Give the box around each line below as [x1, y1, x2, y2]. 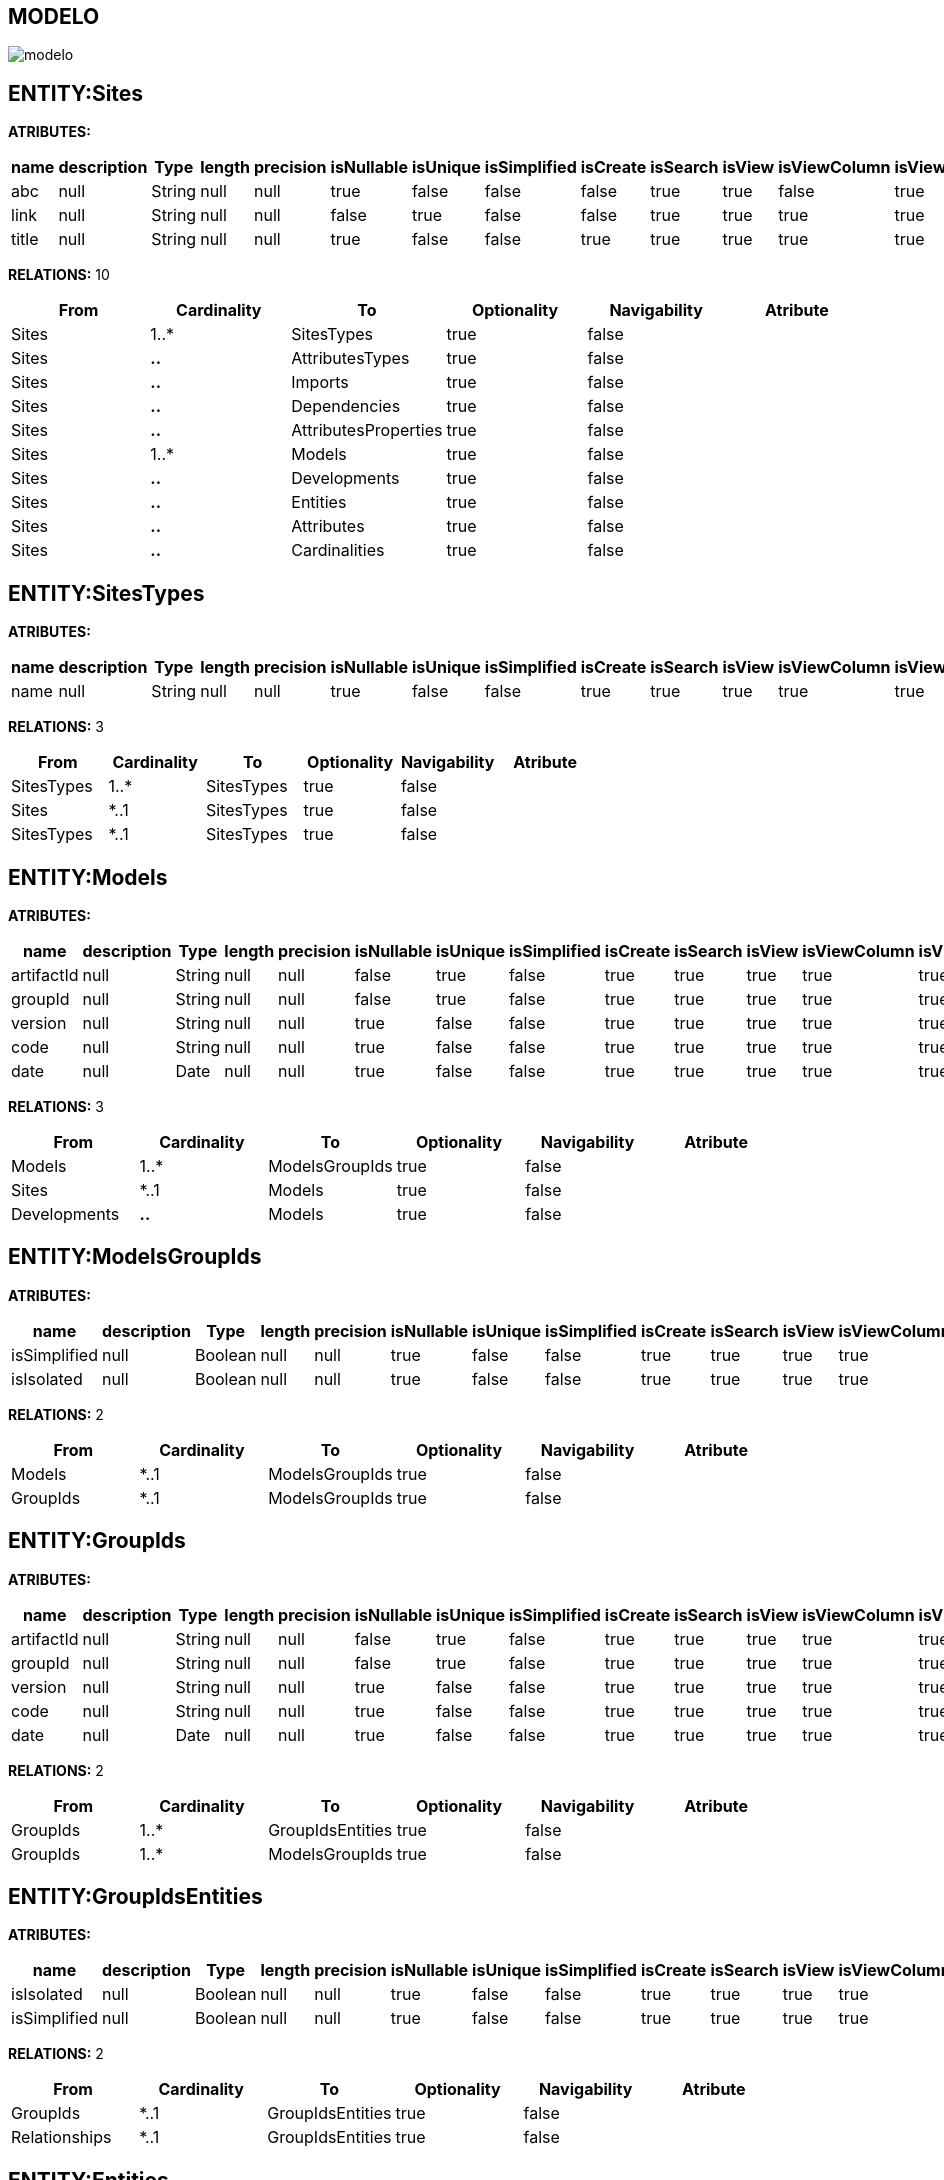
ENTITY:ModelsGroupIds [8, 1244, 262, 1270]
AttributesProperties [291, 420, 443, 441]
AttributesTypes [291, 348, 410, 369]
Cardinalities [291, 540, 385, 561]
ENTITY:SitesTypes [8, 580, 205, 606]
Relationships [11, 2127, 112, 2148]
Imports [291, 372, 349, 393]
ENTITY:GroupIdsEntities [8, 1884, 263, 1910]
